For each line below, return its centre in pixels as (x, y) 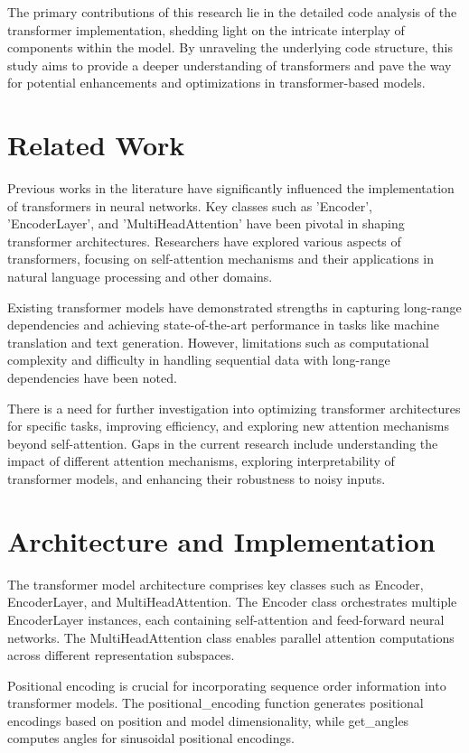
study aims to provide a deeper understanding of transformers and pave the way (230, 65)
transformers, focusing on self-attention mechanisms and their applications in (221, 259)
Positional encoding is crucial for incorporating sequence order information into (227, 685)
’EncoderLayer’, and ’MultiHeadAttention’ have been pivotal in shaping (206, 223)
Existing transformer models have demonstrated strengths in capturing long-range (234, 307)
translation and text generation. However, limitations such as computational (218, 342)
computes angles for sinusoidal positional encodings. (151, 738)
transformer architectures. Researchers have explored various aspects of (204, 241)
